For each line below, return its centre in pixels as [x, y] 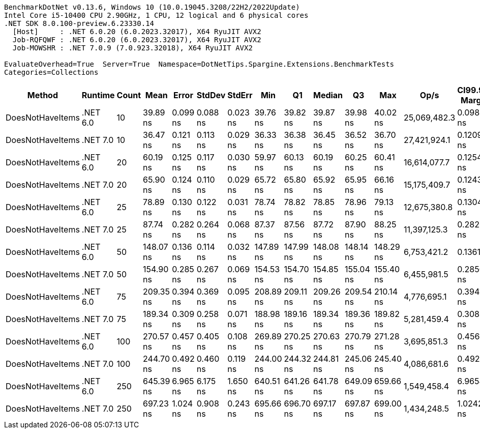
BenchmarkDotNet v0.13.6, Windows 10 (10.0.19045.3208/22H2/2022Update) [152, 7]
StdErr [240, 95]
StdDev [211, 95]
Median [328, 95]
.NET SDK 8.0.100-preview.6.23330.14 [79, 23]
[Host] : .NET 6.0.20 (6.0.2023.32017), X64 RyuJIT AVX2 [137, 32]
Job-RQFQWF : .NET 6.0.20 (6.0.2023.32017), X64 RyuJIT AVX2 [137, 40]
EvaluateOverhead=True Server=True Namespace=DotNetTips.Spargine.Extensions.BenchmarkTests [199, 64]
